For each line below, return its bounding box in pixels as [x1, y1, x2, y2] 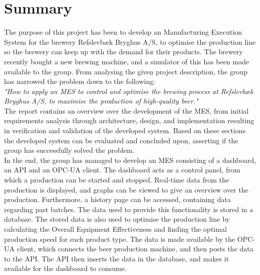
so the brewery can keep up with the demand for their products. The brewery [4, 46, 243, 57]
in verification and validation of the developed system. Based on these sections [4, 125, 246, 136]
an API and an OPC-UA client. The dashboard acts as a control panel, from [4, 164, 240, 175]
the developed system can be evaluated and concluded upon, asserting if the [4, 135, 238, 145]
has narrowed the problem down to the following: [4, 76, 155, 86]
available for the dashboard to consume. [4, 263, 127, 273]
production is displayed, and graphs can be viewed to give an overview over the [4, 184, 248, 195]
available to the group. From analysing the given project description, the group [4, 66, 247, 76]
